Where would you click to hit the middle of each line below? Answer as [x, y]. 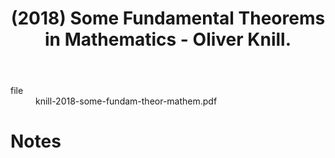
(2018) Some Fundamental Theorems [168, 18]
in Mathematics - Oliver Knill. [168, 39]
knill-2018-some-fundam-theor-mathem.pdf [126, 101]
